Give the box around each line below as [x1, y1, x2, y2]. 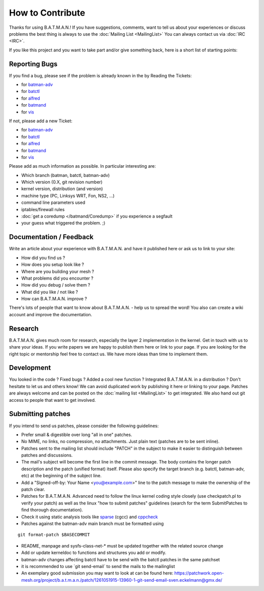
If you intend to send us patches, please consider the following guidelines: [9, 423, 159, 429]
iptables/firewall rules [21, 206, 65, 212]
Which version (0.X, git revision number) [21, 179, 103, 185]
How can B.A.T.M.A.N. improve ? [21, 296, 88, 302]
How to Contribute [9, 7, 86, 18]
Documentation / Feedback [9, 233, 94, 241]
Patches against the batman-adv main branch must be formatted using [21, 521, 164, 526]
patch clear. [21, 486, 45, 492]
